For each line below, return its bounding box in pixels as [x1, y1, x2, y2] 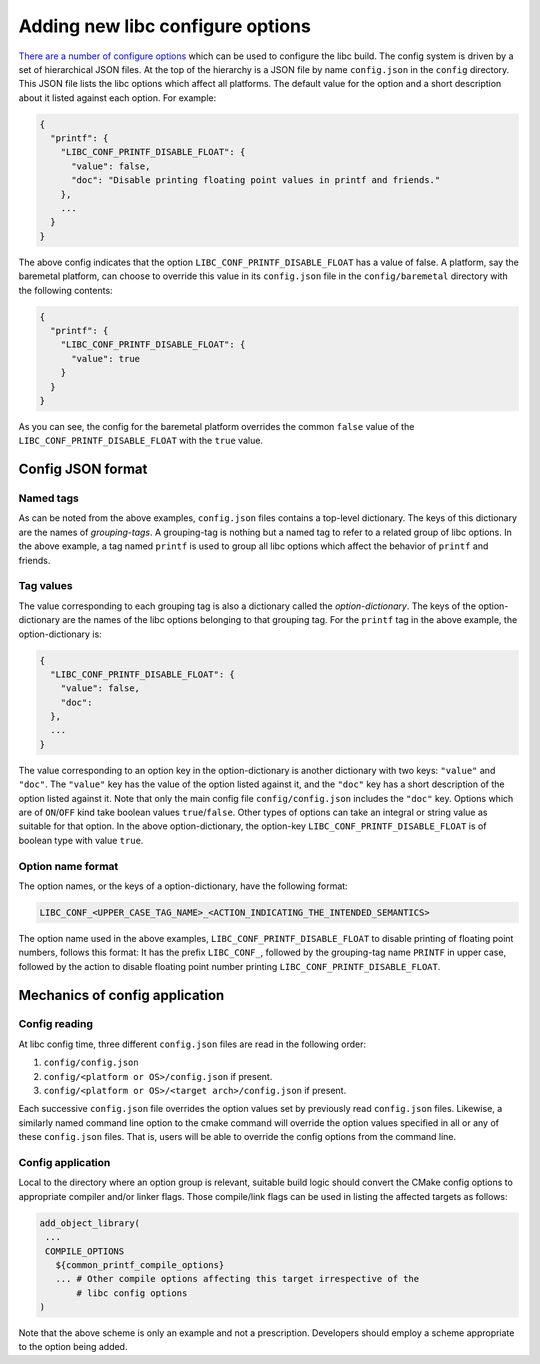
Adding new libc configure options [18, 15, 312, 37]
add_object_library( [39, 1217, 140, 1229]
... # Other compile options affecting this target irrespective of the [55, 1273, 420, 1285]
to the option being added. [18, 1341, 128, 1353]
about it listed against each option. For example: [18, 91, 217, 104]
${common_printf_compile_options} [55, 1259, 225, 1270]
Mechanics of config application [18, 986, 225, 1004]
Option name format [18, 859, 119, 873]
